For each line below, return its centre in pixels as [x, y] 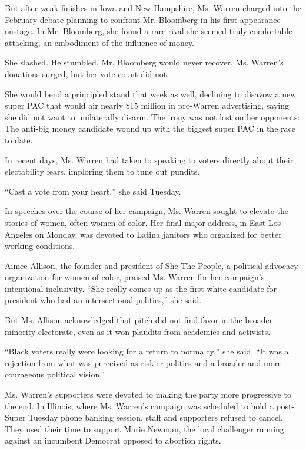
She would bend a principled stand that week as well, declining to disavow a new [151, 93]
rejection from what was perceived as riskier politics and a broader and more [143, 362]
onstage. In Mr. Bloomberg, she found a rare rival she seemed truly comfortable [149, 31]
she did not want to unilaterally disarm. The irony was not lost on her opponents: [152, 116]
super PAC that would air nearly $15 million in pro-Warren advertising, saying [147, 105]
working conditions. [40, 246]
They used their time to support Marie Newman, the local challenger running [144, 428]
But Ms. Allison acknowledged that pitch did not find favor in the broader [139, 320]
